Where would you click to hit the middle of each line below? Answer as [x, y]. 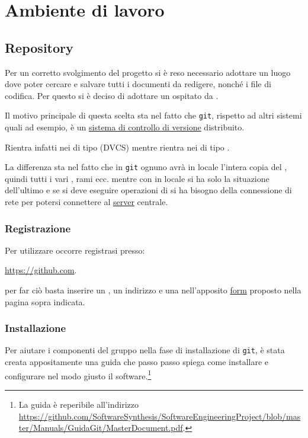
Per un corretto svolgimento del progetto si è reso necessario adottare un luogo [148, 72]
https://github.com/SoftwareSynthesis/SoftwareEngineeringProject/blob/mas [160, 416]
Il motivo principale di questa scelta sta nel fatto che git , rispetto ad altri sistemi [153, 115]
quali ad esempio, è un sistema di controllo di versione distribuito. [125, 127]
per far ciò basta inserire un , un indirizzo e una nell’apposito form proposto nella [153, 290]
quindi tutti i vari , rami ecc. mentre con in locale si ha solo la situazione [137, 178]
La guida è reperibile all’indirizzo [78, 404]
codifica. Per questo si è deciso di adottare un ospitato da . [112, 95]
